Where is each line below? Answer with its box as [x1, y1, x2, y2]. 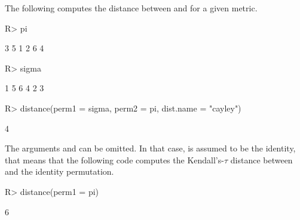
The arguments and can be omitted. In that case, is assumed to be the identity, [5, 142, 296, 154]
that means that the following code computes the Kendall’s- [5, 153, 224, 166]
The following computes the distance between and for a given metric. [5, 2, 258, 14]
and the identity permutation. [5, 165, 114, 178]
